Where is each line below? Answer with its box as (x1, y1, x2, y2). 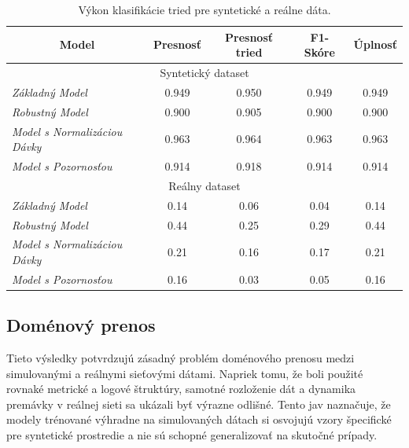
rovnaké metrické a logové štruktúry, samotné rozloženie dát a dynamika (6, 380, 356, 397)
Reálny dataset (168, 177, 241, 193)
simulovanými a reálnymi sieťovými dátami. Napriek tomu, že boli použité (6, 365, 363, 381)
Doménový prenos (6, 313, 156, 337)
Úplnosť (353, 36, 397, 53)
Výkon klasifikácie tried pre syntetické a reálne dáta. (78, 2, 331, 17)
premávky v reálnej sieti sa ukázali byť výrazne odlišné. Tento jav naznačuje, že (6, 395, 391, 412)
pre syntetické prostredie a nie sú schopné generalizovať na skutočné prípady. (6, 427, 378, 443)
